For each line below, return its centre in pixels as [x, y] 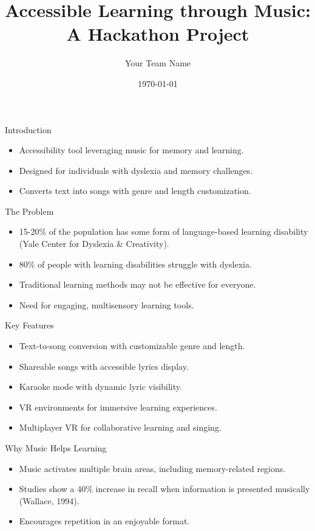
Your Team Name [158, 63]
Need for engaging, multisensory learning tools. [107, 304]
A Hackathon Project [158, 34]
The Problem [29, 211]
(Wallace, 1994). [49, 500]
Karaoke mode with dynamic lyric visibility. [100, 387]
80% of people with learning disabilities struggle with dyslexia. [135, 264]
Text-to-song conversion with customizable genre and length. [132, 346]
